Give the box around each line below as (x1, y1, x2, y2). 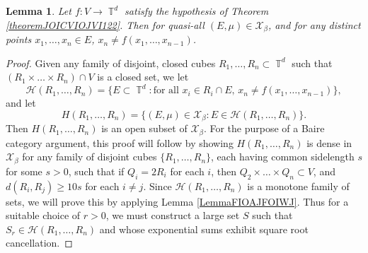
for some (6, 163, 42, 178)
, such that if (68, 163, 125, 178)
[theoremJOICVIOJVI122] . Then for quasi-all (6, 17, 205, 32)
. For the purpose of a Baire (203, 121, 325, 136)
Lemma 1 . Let (6, 4, 71, 18)
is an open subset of (101, 121, 188, 136)
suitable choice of (6, 208, 81, 223)
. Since (143, 178, 172, 193)
